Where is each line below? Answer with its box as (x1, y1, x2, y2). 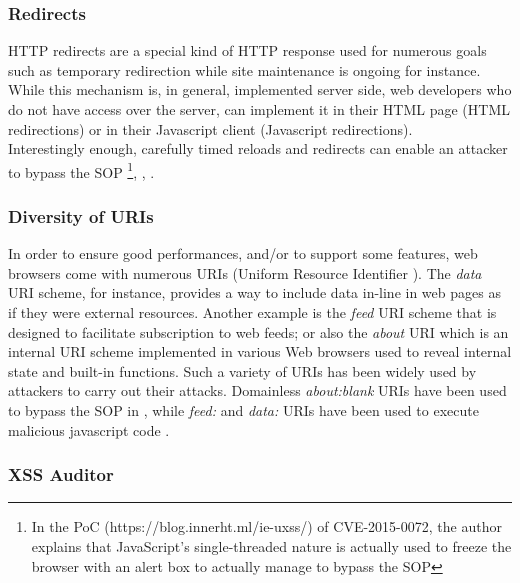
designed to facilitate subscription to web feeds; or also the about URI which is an (8, 321, 509, 342)
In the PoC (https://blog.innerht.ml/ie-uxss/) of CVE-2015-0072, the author (31, 516, 502, 537)
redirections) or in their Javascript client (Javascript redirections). (8, 118, 413, 139)
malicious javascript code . (8, 419, 170, 440)
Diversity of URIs (8, 203, 154, 228)
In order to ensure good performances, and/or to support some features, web (8, 243, 478, 264)
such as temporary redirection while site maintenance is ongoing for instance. (8, 59, 481, 80)
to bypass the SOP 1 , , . (8, 158, 155, 182)
